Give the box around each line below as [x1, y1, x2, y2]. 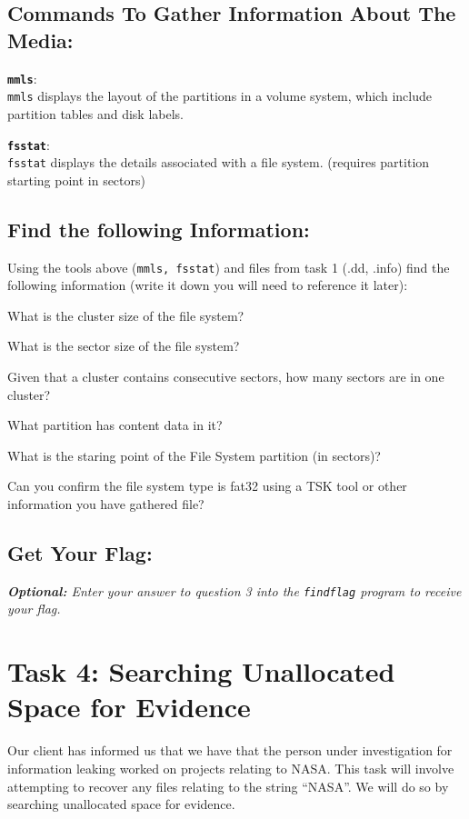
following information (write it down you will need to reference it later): [7, 275, 408, 295]
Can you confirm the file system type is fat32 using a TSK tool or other [7, 476, 407, 495]
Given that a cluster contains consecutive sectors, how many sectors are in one [7, 367, 444, 386]
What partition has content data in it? [7, 415, 223, 434]
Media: [7, 25, 74, 54]
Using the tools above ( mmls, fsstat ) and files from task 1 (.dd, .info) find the [7, 257, 450, 276]
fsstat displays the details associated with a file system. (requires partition [7, 153, 430, 172]
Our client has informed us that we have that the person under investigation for [7, 741, 453, 760]
